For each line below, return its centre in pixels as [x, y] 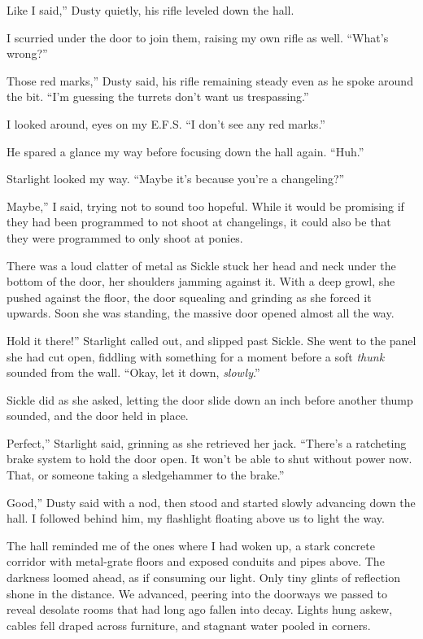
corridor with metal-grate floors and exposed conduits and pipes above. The [196, 561]
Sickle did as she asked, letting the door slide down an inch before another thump [210, 399]
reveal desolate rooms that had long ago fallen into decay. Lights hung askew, [200, 609]
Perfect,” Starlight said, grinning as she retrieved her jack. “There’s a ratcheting [207, 442]
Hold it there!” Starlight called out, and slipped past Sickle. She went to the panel [211, 340]
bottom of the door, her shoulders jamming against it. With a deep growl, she [201, 281]
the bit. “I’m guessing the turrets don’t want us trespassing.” [158, 96]
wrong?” [27, 53]
